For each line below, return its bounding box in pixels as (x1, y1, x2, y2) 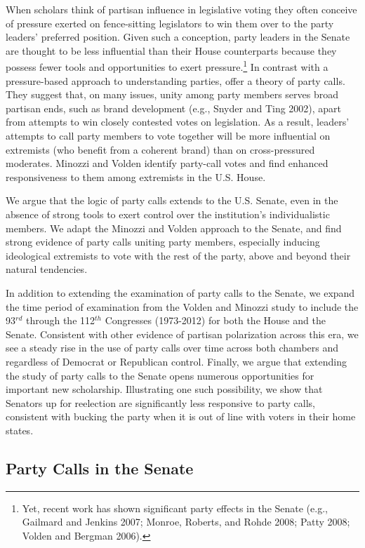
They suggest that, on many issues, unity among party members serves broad (6, 87, 339, 102)
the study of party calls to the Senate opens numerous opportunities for (6, 368, 314, 382)
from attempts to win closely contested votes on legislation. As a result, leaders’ (6, 114, 350, 129)
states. (6, 422, 34, 437)
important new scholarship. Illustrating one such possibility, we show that (6, 382, 323, 396)
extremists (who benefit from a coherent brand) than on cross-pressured (6, 142, 315, 156)
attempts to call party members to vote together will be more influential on (6, 128, 331, 142)
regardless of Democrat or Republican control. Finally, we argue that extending (6, 354, 347, 368)
